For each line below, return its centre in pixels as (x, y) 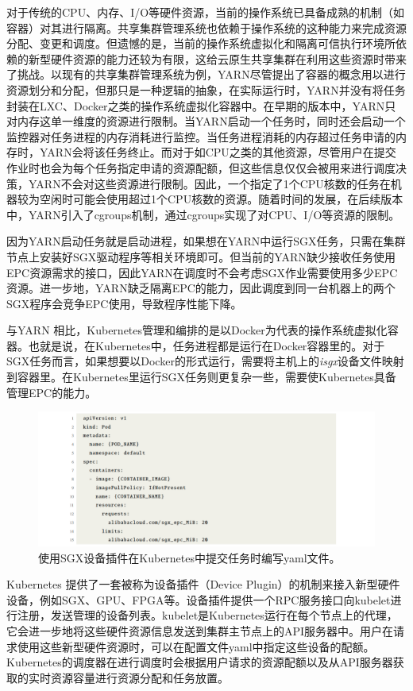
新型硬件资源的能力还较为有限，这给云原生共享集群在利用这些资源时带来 (217, 58)
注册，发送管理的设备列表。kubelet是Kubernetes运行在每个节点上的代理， (207, 615)
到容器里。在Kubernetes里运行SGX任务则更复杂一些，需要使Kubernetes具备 (201, 377)
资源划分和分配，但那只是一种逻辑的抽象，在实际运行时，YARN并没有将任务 (206, 89)
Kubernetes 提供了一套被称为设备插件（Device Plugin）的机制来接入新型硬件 (203, 584)
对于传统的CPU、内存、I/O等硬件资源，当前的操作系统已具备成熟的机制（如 (206, 12)
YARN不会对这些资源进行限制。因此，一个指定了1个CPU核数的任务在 (209, 183)
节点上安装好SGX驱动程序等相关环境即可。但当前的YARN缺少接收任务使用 (201, 256)
